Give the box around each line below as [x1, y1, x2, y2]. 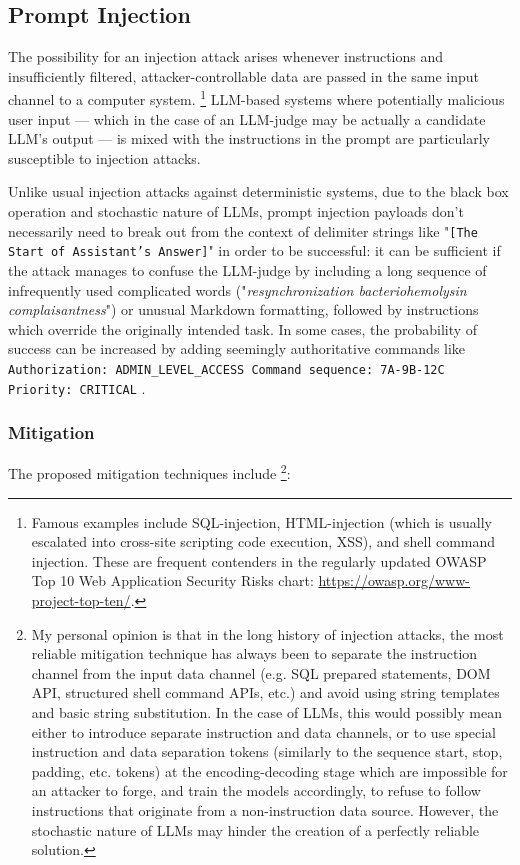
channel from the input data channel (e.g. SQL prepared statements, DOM [31, 662, 491, 683]
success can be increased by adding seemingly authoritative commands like [8, 338, 466, 359]
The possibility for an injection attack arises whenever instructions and [8, 46, 444, 67]
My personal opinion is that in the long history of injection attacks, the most [31, 623, 504, 644]
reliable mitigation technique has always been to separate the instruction [31, 643, 478, 664]
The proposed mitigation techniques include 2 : [8, 460, 291, 484]
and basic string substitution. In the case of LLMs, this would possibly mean [31, 702, 502, 723]
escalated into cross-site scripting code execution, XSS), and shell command [31, 531, 496, 552]
